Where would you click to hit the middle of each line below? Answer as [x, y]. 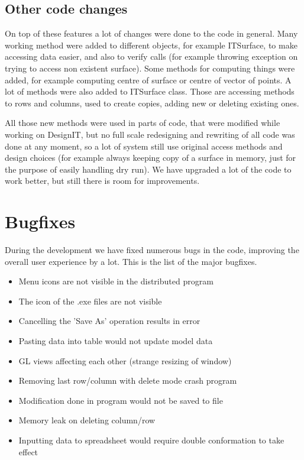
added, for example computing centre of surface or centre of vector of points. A [148, 80]
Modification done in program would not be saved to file [121, 400]
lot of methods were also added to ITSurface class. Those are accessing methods [150, 91]
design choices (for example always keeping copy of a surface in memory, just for [151, 158]
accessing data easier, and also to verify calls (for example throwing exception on [151, 56]
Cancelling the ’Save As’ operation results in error [109, 321]
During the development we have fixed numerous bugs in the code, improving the [152, 250]
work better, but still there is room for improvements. [102, 181]
